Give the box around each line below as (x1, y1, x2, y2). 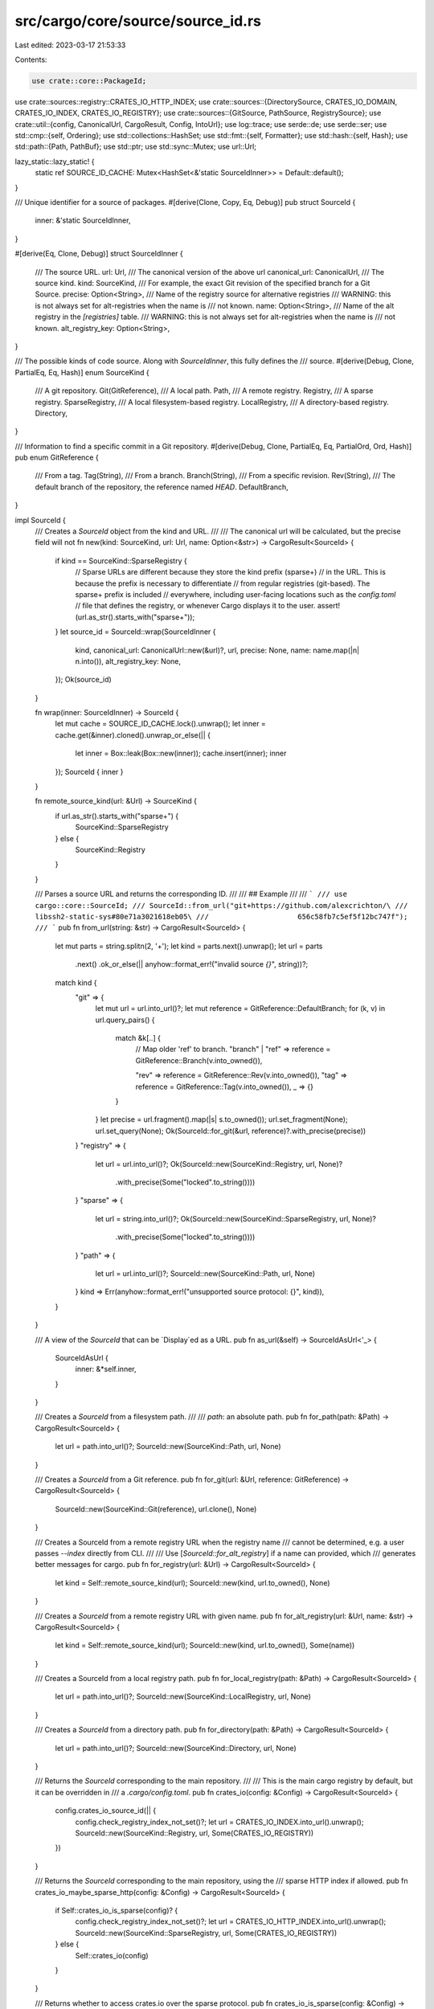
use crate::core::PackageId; (31, 76, 147, 85)
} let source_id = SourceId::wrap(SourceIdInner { (55, 627, 216, 636)
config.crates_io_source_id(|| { (55, 1806, 157, 1815)
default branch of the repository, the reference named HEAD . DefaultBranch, (35, 482, 289, 492)
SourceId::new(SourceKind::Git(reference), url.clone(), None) (55, 1504, 257, 1514)
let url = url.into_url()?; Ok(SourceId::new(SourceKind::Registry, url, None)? (95, 1159, 343, 1168)
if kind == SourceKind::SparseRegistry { (55, 555, 188, 566)
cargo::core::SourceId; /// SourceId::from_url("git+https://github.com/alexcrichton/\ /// (35, 901, 408, 910)
